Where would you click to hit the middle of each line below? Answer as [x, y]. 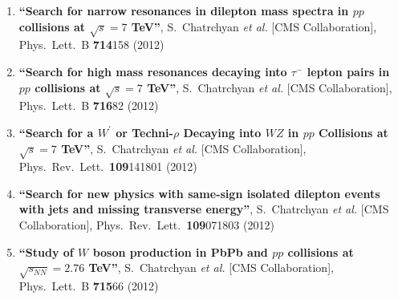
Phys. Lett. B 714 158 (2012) [91, 45]
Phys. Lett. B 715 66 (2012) [89, 286]
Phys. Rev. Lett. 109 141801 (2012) [108, 166]
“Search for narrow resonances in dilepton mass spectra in [184, 10]
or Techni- [144, 132]
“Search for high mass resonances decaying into [153, 71]
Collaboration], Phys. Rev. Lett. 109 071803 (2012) [146, 225]
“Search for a [56, 132]
